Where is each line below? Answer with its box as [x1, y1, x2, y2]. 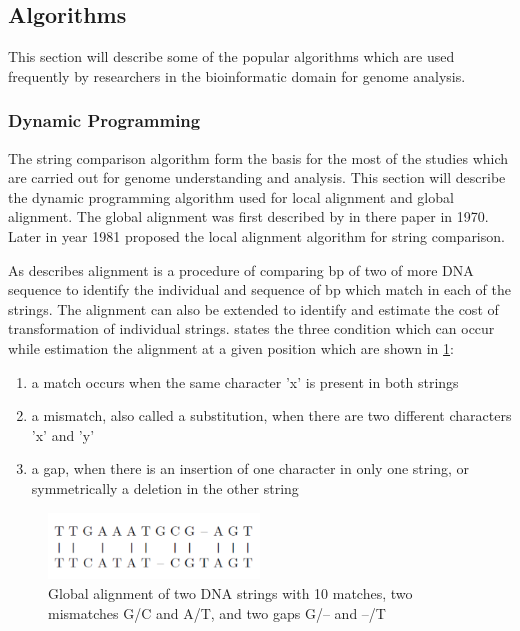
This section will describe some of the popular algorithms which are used [8, 46, 455, 67]
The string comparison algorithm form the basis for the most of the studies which [8, 147, 509, 168]
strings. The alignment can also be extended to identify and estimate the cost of [8, 298, 499, 319]
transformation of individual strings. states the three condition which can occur [8, 318, 495, 339]
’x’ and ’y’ [31, 424, 95, 445]
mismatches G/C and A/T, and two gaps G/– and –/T [48, 602, 386, 623]
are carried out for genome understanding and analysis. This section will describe [8, 167, 506, 188]
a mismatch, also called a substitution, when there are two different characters [31, 405, 512, 426]
